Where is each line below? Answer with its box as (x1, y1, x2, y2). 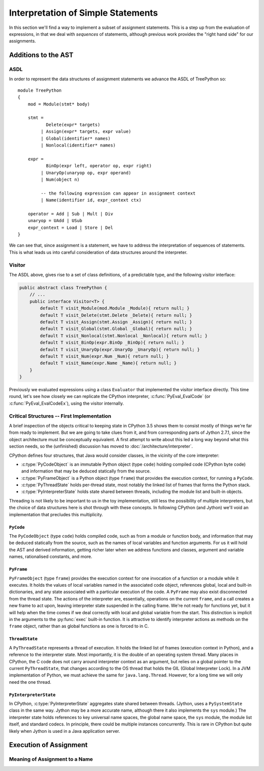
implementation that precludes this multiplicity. (9, 511, 103, 517)
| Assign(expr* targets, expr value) (41, 129, 132, 134)
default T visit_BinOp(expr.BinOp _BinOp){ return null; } (40, 340, 185, 346)
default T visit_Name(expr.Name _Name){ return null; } (40, 360, 177, 366)
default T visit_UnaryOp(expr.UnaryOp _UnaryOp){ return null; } (40, 347, 200, 352)
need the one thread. (9, 679, 51, 685)
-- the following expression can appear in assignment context (41, 190, 196, 196)
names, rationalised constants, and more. (9, 554, 92, 560)
